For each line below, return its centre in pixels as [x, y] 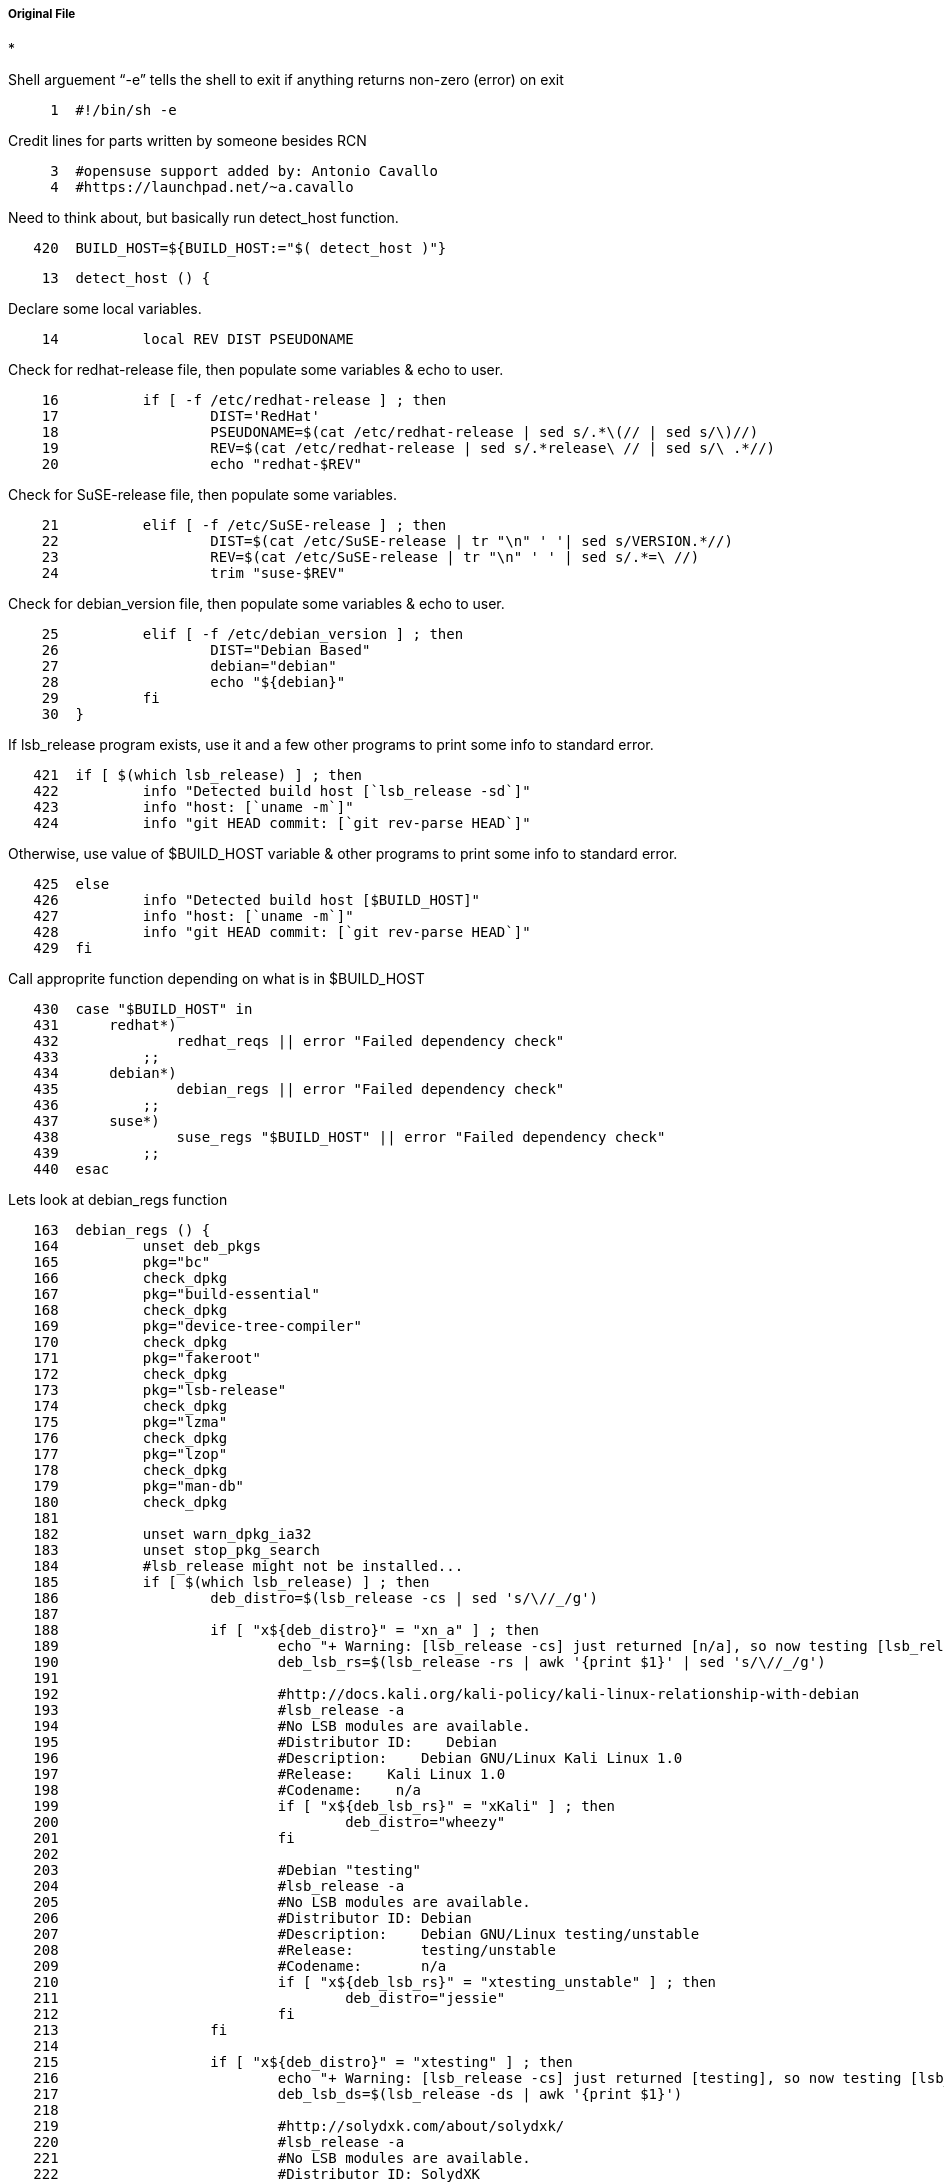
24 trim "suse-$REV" [193, 573]
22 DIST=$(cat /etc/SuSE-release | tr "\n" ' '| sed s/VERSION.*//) [387, 541]
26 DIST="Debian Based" [206, 650]
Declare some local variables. [105, 309]
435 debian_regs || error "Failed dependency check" [299, 1089]
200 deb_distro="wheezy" [269, 1822]
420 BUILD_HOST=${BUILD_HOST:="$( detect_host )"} [240, 248]
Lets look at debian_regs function [118, 1200]
